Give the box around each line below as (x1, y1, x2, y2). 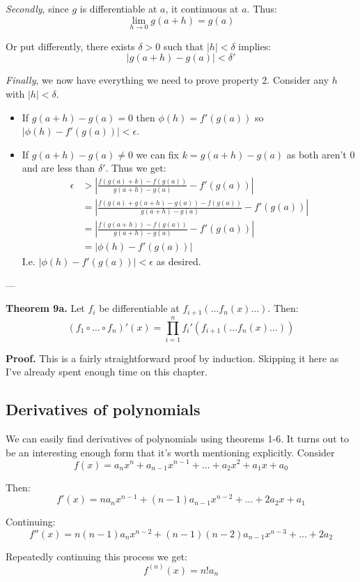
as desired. (156, 254, 201, 269)
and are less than (22, 161, 95, 175)
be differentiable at (99, 301, 180, 315)
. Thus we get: (105, 161, 166, 175)
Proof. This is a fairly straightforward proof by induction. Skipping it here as (6, 350, 339, 365)
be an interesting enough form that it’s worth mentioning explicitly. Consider (6, 445, 335, 459)
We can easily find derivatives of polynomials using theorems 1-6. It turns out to (6, 431, 349, 446)
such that (163, 38, 204, 53)
